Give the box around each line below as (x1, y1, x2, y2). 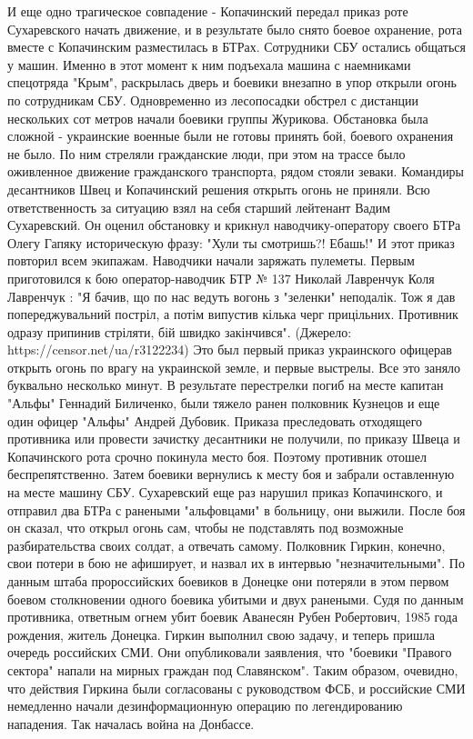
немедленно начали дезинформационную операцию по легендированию (7, 696, 403, 715)
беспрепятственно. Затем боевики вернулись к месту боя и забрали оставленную (7, 464, 455, 484)
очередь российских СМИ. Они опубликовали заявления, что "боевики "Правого (7, 643, 452, 662)
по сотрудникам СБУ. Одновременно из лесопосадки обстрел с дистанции (7, 90, 418, 109)
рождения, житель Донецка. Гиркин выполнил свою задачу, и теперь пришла (7, 624, 435, 644)
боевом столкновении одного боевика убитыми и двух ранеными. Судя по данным (7, 589, 464, 608)
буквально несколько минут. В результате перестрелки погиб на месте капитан (7, 375, 444, 394)
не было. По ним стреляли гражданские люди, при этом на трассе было (7, 144, 406, 163)
